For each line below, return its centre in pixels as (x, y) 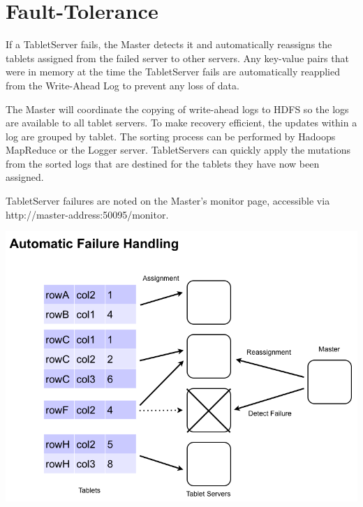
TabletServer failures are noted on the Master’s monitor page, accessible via (168, 201)
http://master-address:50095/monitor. (87, 214)
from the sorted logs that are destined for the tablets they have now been (163, 163)
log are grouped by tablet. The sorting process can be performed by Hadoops (171, 136)
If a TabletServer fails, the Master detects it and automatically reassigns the (169, 44)
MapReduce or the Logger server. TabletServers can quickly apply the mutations (178, 150)
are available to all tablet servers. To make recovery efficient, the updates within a (181, 123)
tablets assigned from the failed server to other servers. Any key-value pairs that (177, 58)
